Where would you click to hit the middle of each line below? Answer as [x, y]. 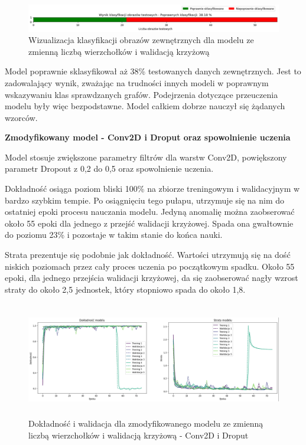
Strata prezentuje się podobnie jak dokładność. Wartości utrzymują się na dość [148, 255]
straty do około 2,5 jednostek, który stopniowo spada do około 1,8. [125, 289]
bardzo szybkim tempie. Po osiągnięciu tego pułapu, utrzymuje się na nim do [145, 200]
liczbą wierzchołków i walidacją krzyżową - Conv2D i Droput [139, 435]
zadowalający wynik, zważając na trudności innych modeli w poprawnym [137, 82]
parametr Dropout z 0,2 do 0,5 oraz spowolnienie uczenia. [109, 168]
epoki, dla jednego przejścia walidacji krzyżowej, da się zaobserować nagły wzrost [152, 278]
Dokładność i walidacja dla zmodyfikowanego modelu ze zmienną [146, 423]
